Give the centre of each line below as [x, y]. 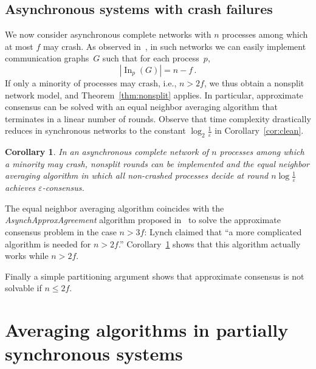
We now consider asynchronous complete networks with [108, 34]
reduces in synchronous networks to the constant [95, 130]
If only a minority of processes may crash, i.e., [91, 82]
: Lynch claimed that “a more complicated [223, 231]
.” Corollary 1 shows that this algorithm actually [209, 243]
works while [27, 256]
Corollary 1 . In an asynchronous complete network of [107, 152]
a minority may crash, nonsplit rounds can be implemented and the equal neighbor [157, 163]
